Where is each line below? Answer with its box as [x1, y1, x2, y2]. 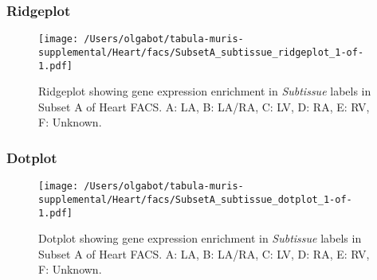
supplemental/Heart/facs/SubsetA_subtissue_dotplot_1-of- [38, 193, 352, 205]
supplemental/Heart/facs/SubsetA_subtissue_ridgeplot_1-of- [38, 46, 364, 58]
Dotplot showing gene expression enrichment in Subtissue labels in [38, 230, 362, 247]
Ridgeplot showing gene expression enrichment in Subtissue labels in [38, 83, 371, 99]
